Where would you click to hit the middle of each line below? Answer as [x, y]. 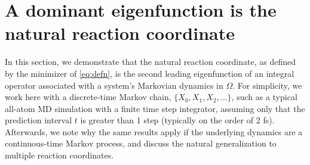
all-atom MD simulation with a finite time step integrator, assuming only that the [155, 108]
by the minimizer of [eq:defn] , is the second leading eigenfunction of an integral [150, 73]
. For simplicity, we [267, 85]
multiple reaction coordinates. [59, 155]
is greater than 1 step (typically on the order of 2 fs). [177, 120]
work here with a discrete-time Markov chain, [88, 97]
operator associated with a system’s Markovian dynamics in [114, 85]
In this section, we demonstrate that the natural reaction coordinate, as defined [150, 62]
